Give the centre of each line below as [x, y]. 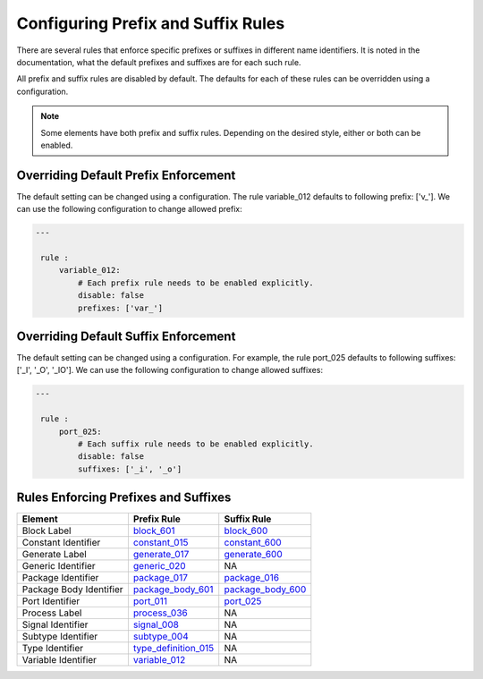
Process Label [52, 613]
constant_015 [161, 543]
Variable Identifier [59, 660]
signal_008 [156, 624]
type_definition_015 [174, 649]
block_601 [154, 530]
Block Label [47, 530]
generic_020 [160, 566]
